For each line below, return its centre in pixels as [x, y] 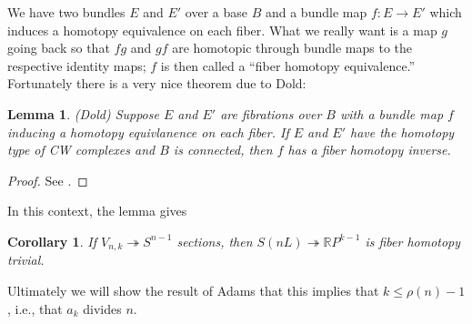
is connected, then [223, 150]
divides [102, 308]
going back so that [59, 48]
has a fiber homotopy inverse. [369, 150]
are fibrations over [271, 113]
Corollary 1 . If [52, 241]
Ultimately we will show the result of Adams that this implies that [193, 290]
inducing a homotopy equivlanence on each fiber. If [148, 132]
